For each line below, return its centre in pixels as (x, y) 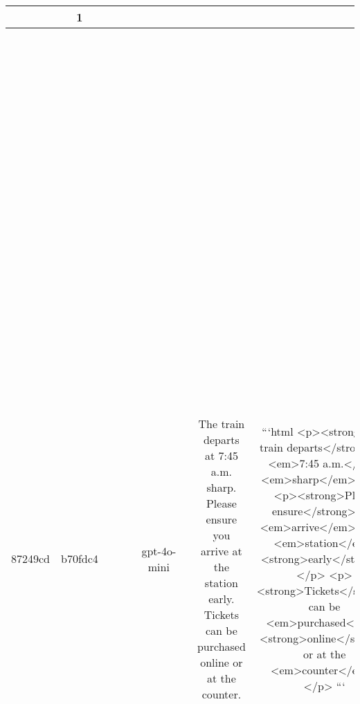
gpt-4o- (159, 550)
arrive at (222, 550)
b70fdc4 (80, 558)
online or (222, 662)
